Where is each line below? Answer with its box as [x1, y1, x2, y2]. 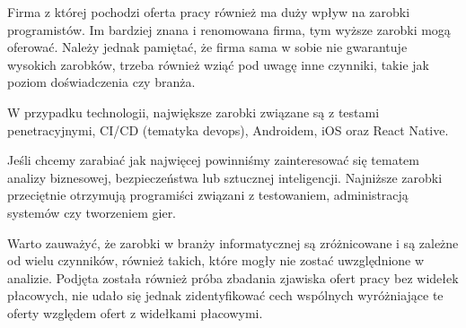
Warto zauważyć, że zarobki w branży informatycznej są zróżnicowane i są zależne [7, 233, 459, 252]
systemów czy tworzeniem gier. [7, 203, 177, 221]
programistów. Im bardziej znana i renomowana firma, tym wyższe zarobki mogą [7, 20, 451, 39]
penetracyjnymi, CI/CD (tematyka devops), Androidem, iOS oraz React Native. [7, 120, 449, 139]
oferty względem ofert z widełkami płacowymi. [7, 303, 263, 322]
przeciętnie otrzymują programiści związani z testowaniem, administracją [7, 186, 409, 204]
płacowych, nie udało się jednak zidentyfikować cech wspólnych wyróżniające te [7, 286, 444, 305]
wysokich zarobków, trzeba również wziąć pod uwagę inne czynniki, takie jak [7, 55, 429, 73]
